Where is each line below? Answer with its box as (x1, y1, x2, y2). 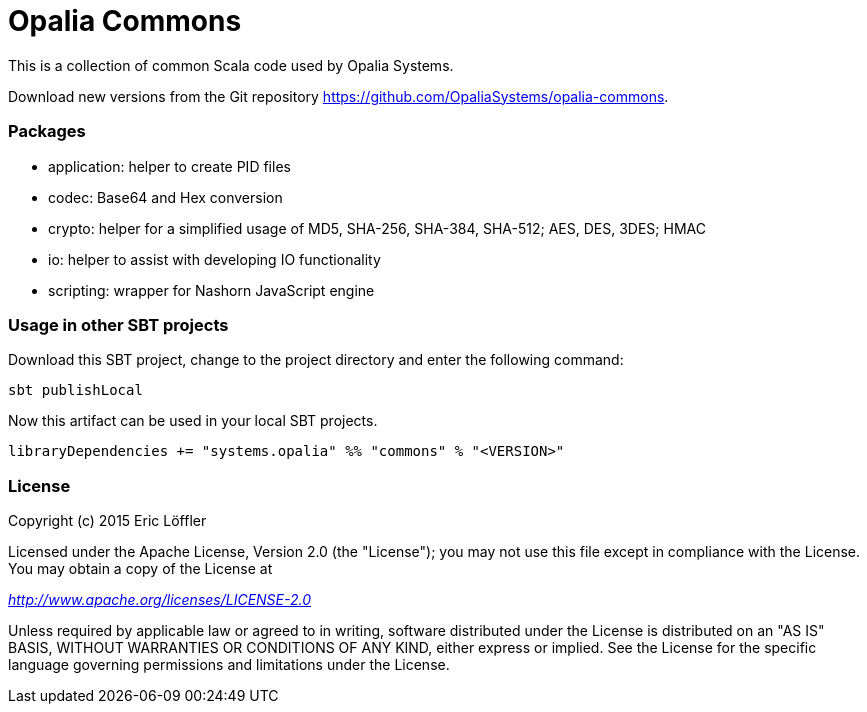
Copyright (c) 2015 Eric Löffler (8, 512, 207, 529)
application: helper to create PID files (48, 157, 291, 175)
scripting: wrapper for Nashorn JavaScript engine (48, 281, 375, 299)
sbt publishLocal (8, 382, 143, 399)
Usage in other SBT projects (8, 314, 229, 335)
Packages (8, 121, 86, 142)
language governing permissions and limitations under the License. (8, 656, 450, 673)
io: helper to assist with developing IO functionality (48, 250, 381, 268)
